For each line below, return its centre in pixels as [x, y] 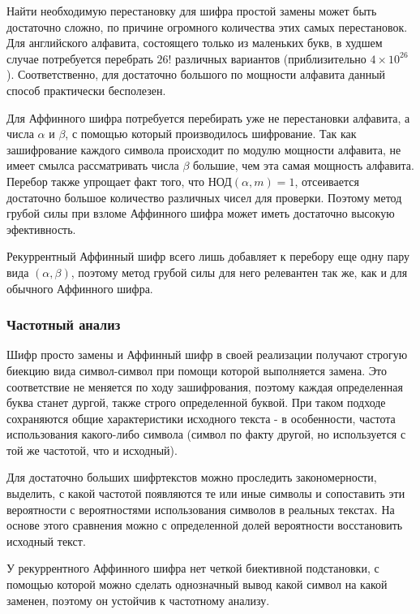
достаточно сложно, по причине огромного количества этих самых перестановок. [207, 26]
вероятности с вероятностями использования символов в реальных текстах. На [201, 509]
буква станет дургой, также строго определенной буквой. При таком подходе [196, 402]
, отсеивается [327, 181]
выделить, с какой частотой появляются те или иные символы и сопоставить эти [206, 493]
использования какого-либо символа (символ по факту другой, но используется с [206, 434]
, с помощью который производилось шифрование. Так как [211, 134]
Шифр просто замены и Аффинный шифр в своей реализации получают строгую [207, 355]
